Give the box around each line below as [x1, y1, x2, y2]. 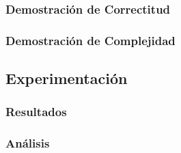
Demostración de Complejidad [5, 31, 176, 48]
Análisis [5, 135, 50, 152]
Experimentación [5, 68, 128, 89]
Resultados [5, 103, 67, 120]
